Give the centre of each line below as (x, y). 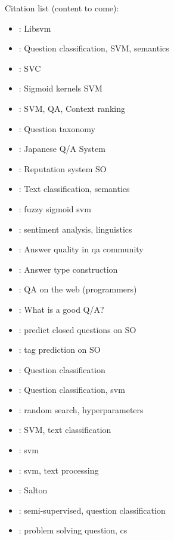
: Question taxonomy (57, 128)
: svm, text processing (59, 470)
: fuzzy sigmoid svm (55, 208)
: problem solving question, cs (73, 530)
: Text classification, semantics (74, 189)
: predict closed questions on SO (77, 329)
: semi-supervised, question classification (92, 510)
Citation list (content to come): (62, 8)
